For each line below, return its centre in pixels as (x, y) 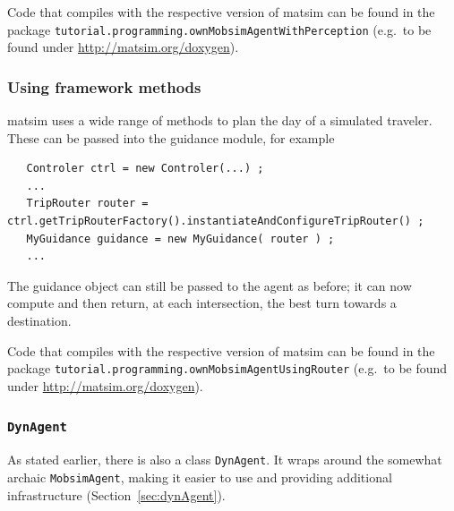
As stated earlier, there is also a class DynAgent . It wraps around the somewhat (225, 460)
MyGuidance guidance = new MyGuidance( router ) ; (180, 238)
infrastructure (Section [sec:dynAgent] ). (116, 494)
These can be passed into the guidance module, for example (171, 137)
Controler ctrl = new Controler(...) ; (145, 169)
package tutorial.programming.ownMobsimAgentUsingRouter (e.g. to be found (227, 368)
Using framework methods (104, 86)
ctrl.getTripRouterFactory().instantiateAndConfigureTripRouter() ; (216, 221)
